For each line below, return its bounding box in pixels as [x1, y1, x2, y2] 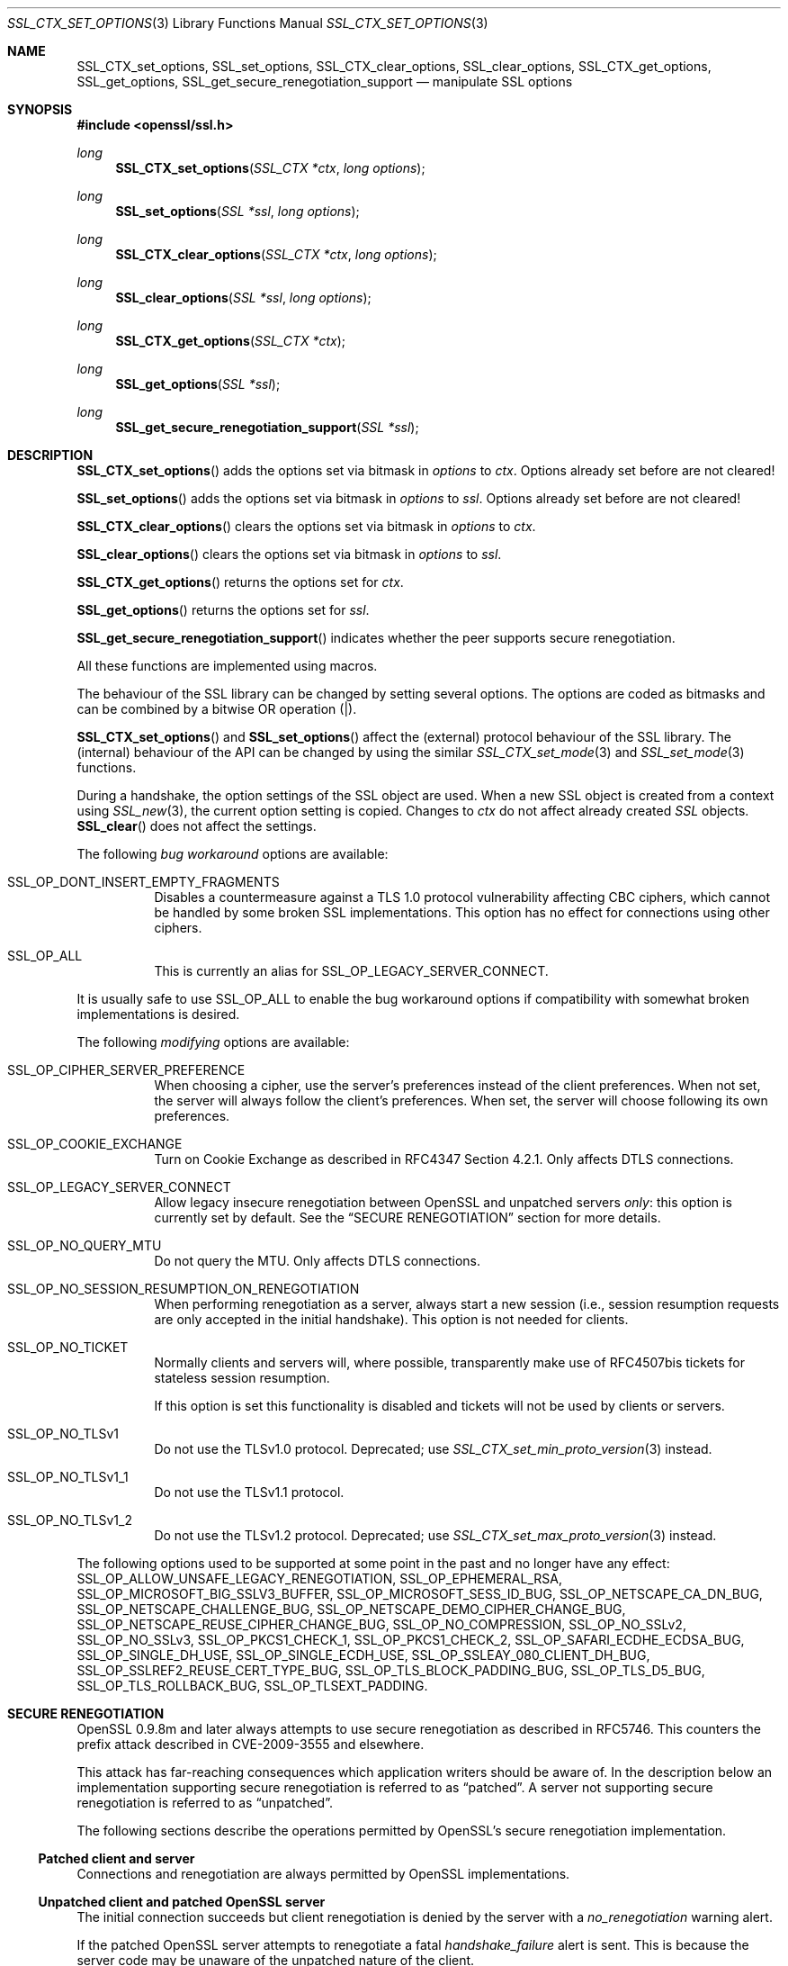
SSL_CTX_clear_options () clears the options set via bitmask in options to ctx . [76, 519, 536, 534]
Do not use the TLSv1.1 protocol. [154, 1484, 345, 1500]
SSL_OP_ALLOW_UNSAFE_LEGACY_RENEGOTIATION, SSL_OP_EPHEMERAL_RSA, [76, 1571, 562, 1586]
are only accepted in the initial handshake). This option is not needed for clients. [154, 1312, 629, 1327]
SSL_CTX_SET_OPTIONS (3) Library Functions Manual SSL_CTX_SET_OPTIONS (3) [7, 15, 488, 31]
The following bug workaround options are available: [76, 846, 389, 861]
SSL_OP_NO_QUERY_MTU [7, 1238, 162, 1253]
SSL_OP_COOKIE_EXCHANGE [7, 1136, 183, 1151]
